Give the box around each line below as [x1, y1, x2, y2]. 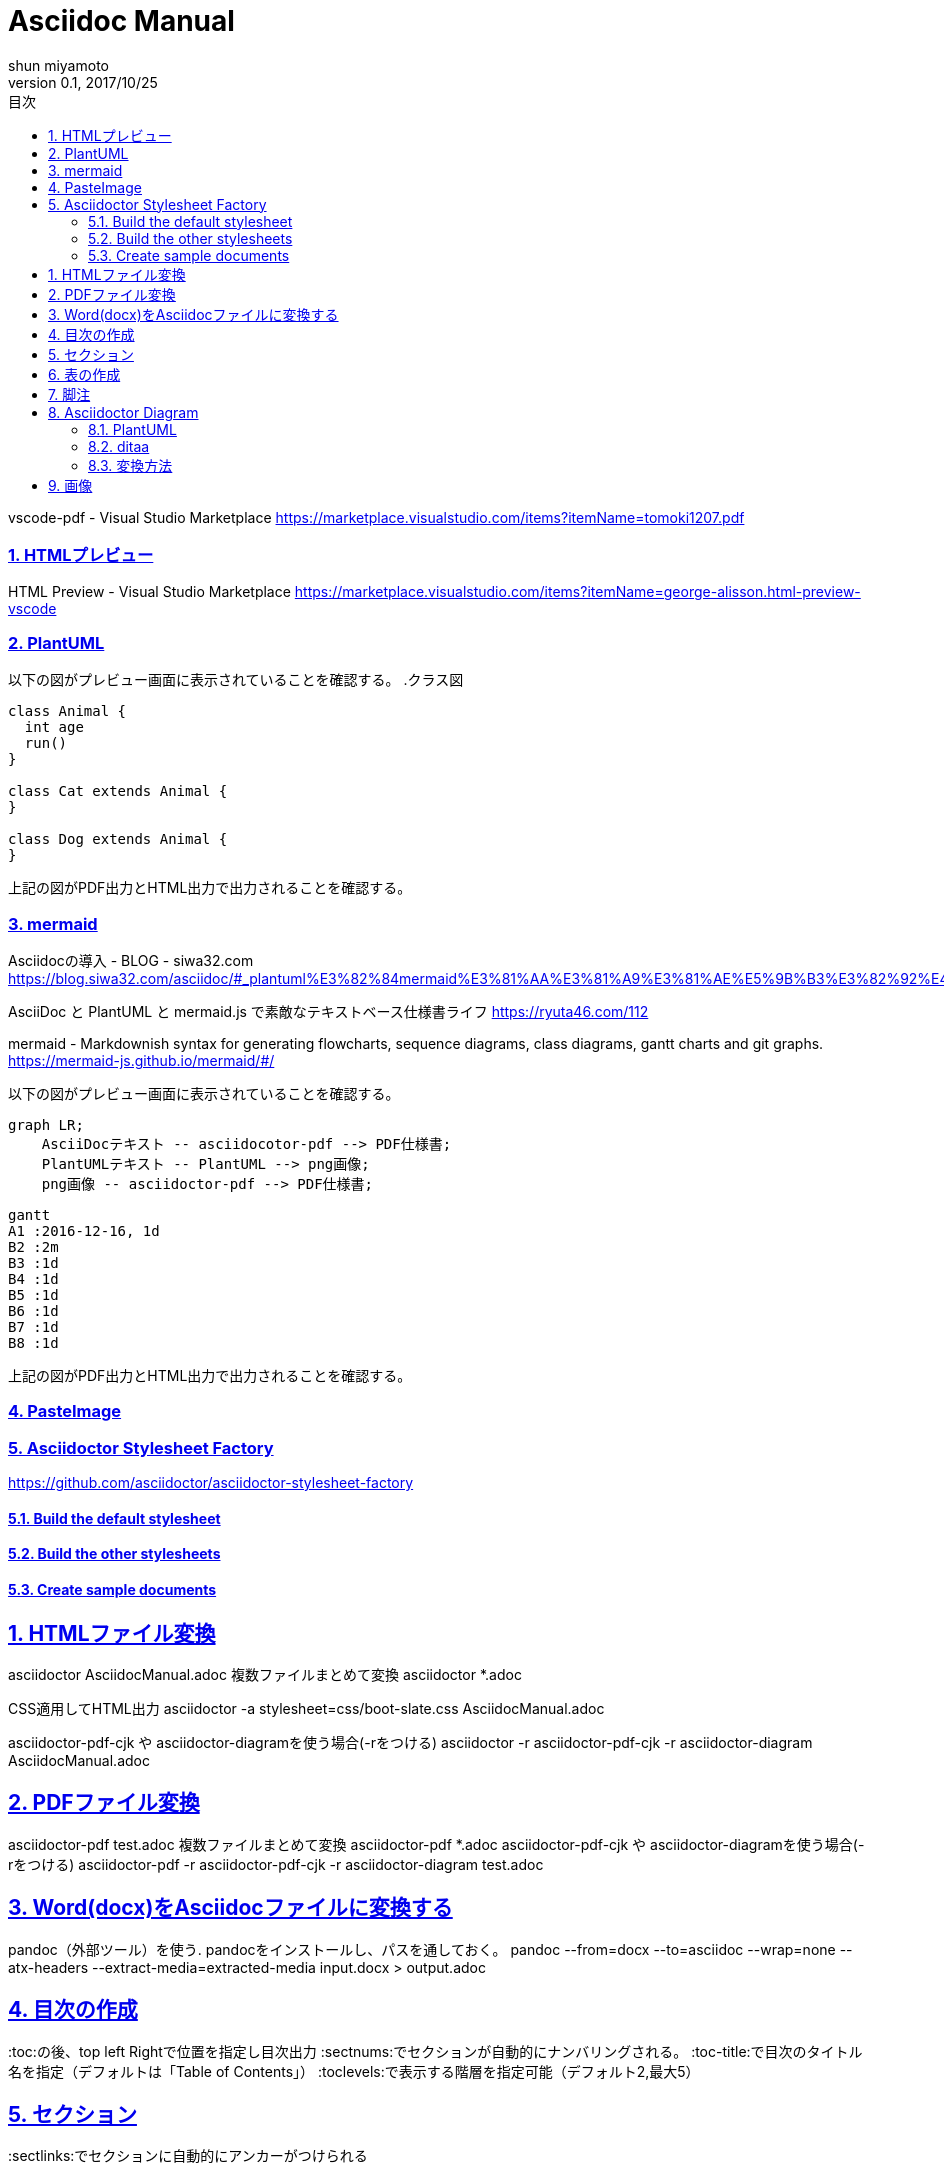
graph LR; [8, 1117, 84, 1133]
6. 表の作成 [48, 365, 121, 383]
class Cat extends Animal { [8, 783, 228, 800]
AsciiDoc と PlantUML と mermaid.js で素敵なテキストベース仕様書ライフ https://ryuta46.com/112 [8, 1003, 649, 1020]
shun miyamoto [8, 56, 109, 74]
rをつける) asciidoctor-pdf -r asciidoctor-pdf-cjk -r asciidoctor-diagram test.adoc [8, 1855, 544, 1873]
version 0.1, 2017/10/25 [8, 73, 158, 91]
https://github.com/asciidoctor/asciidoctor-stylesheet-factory [8, 1474, 414, 1492]
